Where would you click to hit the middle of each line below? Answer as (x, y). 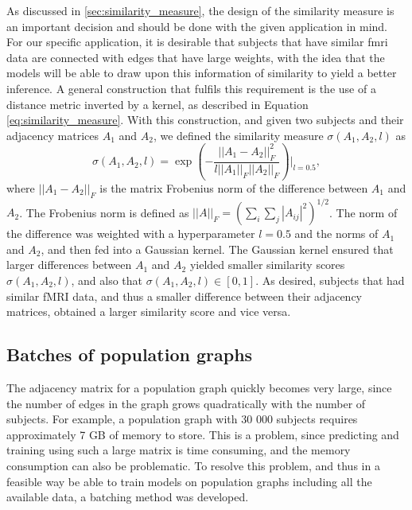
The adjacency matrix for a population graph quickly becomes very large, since (199, 387)
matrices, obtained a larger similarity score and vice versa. (149, 311)
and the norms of (336, 234)
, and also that (107, 280)
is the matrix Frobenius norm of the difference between (234, 187)
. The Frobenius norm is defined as (104, 212)
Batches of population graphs (130, 354)
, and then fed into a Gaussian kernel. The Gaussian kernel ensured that (217, 249)
